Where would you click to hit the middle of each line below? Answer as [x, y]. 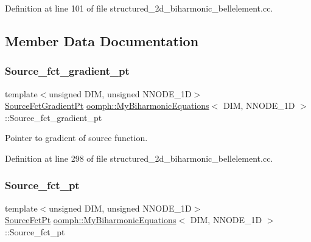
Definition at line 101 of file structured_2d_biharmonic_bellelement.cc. [139, 8]
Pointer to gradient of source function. [76, 138]
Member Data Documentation [102, 40]
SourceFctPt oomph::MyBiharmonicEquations [91, 220]
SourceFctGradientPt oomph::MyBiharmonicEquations [107, 105]
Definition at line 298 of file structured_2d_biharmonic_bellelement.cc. [139, 158]
